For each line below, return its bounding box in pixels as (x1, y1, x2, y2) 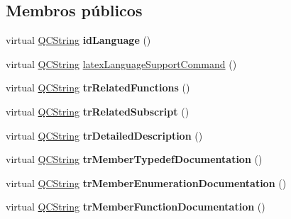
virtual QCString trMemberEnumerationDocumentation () (6, 175, 287, 190)
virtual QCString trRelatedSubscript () (6, 103, 190, 118)
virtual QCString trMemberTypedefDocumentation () (6, 152, 263, 167)
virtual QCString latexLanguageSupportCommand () (6, 56, 237, 71)
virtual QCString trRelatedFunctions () (6, 80, 190, 95)
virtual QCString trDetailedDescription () (6, 128, 203, 142)
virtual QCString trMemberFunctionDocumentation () (6, 199, 265, 214)
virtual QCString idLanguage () (6, 33, 151, 47)
